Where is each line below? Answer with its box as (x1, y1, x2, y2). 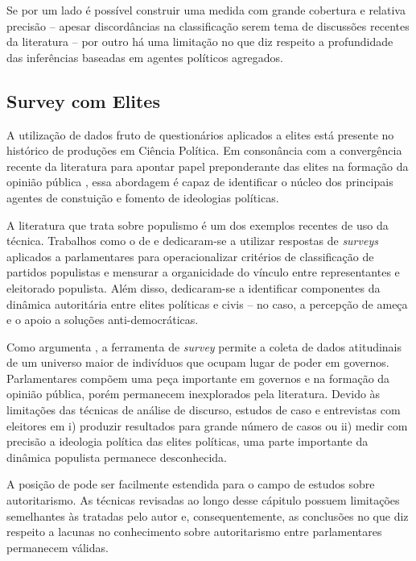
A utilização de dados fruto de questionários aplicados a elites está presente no (6, 126, 394, 143)
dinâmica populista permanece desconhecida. (6, 448, 227, 465)
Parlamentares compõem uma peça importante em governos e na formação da (6, 369, 390, 386)
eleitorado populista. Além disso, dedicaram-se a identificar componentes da (6, 279, 381, 296)
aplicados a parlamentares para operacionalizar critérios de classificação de (6, 247, 374, 264)
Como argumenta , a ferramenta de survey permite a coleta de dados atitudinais (6, 338, 402, 355)
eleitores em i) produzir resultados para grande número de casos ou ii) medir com (6, 417, 408, 434)
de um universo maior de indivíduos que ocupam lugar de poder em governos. (6, 354, 389, 371)
